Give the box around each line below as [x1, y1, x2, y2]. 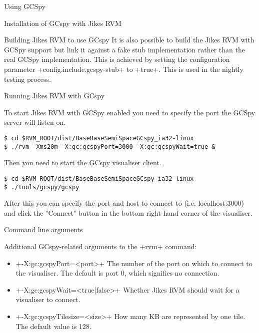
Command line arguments [4, 224, 83, 235]
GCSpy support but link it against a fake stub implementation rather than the [4, 44, 245, 54]
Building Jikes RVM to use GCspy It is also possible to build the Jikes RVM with [4, 34, 254, 45]
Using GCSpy [4, 1, 46, 11]
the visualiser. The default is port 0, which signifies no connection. [15, 268, 219, 278]
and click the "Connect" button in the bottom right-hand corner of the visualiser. [4, 207, 252, 218]
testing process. [4, 73, 51, 84]
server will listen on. [4, 117, 66, 127]
